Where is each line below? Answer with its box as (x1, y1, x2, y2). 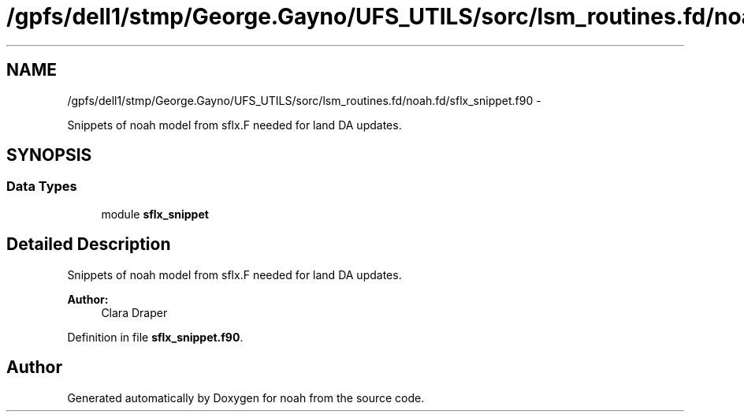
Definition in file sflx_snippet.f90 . (67, 330, 244, 344)
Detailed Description (6, 234, 171, 255)
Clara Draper (101, 305, 168, 319)
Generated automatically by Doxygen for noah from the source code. (67, 390, 425, 405)
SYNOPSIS (6, 145, 92, 166)
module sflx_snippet (101, 207, 209, 221)
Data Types (6, 178, 77, 195)
